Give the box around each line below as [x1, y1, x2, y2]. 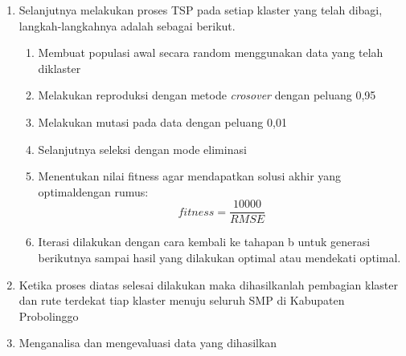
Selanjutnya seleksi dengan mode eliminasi [38, 140, 247, 157]
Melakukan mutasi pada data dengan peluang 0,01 [38, 113, 287, 130]
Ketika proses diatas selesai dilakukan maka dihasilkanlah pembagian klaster [18, 276, 398, 293]
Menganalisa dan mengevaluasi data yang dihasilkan [18, 334, 277, 351]
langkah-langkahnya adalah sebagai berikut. [18, 17, 236, 34]
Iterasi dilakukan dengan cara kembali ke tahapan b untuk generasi [38, 233, 371, 250]
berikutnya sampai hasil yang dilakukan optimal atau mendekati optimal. [38, 249, 401, 265]
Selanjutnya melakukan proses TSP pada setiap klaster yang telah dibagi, [18, 2, 383, 18]
